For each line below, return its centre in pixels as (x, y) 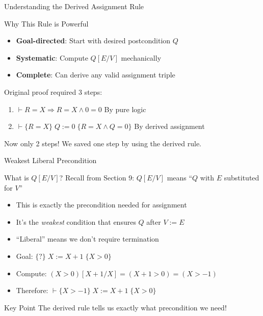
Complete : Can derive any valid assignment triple (96, 75)
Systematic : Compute (52, 57)
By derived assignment (169, 126)
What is (17, 177)
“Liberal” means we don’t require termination (87, 239)
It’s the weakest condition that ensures (76, 221)
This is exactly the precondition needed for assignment (101, 205)
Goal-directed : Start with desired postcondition (93, 41)
